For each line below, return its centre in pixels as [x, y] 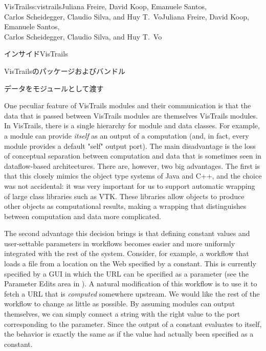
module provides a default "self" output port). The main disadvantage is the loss [130, 145]
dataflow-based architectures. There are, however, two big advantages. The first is [132, 165]
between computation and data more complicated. [83, 216]
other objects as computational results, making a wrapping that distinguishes [125, 206]
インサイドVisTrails [36, 54]
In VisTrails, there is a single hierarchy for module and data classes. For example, [132, 125]
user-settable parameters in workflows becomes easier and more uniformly [120, 243]
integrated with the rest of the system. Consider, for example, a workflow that [127, 253]
